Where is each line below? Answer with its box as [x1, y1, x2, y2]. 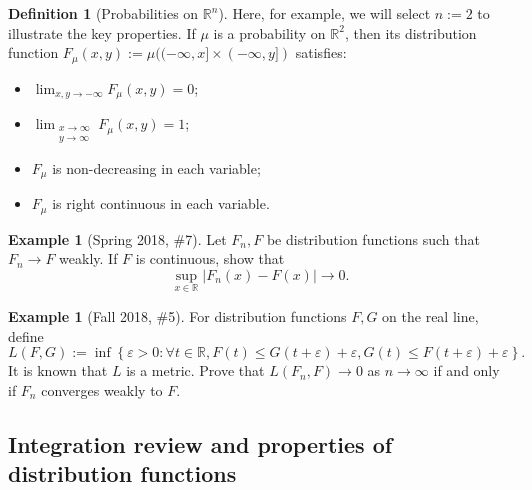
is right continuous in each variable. [52, 193, 270, 214]
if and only [433, 360, 500, 381]
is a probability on [213, 22, 326, 43]
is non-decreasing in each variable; [52, 157, 261, 178]
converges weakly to [41, 379, 163, 400]
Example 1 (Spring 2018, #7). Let [8, 228, 227, 249]
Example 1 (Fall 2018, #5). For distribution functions [8, 306, 347, 327]
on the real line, [382, 306, 479, 327]
